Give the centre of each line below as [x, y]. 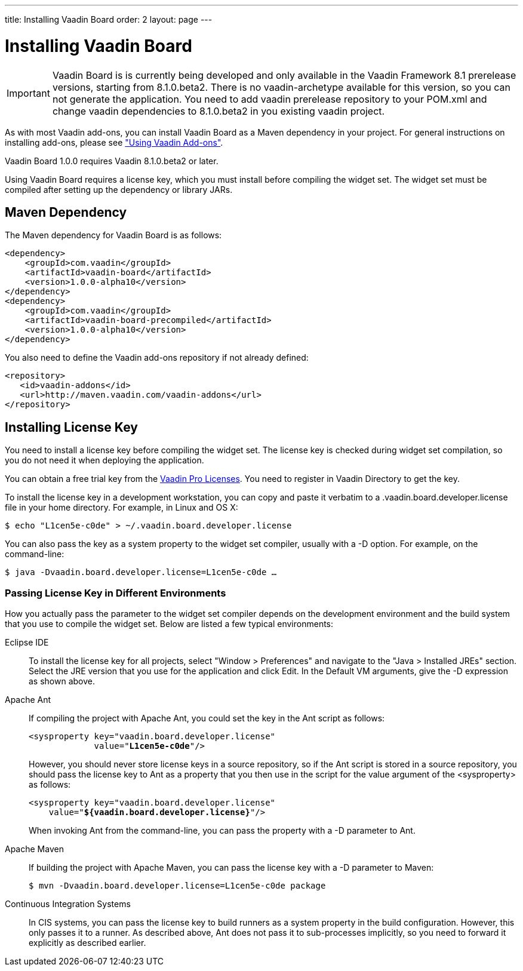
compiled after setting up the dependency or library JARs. [119, 189]
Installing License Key [71, 427]
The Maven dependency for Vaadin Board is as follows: [113, 235]
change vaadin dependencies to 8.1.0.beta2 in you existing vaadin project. [219, 111]
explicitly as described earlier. [87, 942]
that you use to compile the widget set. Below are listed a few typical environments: [169, 623]
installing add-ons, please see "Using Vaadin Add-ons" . [114, 142]
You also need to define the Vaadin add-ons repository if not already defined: [157, 358]
